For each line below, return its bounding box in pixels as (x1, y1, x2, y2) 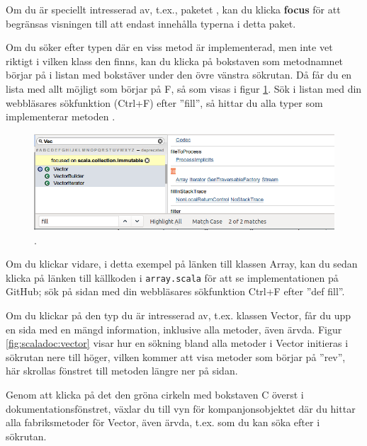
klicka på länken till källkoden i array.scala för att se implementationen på (6, 270, 339, 285)
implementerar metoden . (6, 109, 115, 124)
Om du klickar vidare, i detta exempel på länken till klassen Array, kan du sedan (6, 256, 358, 271)
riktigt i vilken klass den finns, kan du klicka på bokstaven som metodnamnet (6, 53, 344, 68)
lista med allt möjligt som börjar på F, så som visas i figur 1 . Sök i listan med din (6, 81, 362, 96)
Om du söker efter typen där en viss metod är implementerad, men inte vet (6, 40, 333, 55)
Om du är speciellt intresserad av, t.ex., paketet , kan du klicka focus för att (6, 2, 341, 16)
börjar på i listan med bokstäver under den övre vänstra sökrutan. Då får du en (6, 67, 352, 82)
